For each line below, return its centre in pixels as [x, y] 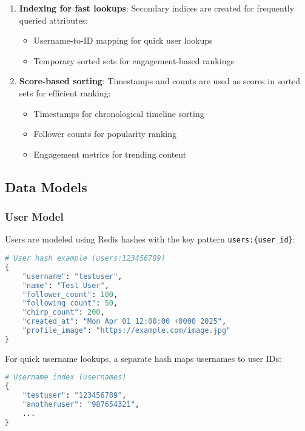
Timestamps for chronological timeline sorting [119, 113]
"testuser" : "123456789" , [74, 396]
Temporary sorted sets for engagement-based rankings [134, 60]
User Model [34, 217]
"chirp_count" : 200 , [63, 312]
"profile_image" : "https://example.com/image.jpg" [126, 330]
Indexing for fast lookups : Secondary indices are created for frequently [157, 8]
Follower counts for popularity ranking [105, 134]
